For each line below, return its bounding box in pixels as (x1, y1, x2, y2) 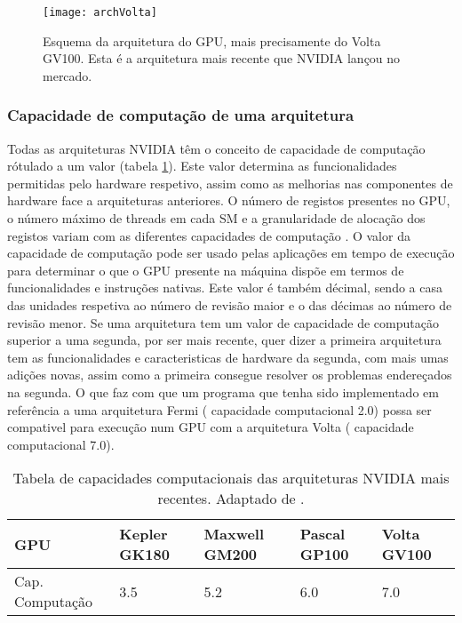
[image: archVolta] (43, 6, 157, 19)
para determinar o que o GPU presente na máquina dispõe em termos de (7, 260, 404, 279)
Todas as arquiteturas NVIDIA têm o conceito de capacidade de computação (7, 139, 426, 157)
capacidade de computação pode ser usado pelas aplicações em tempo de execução (7, 244, 455, 262)
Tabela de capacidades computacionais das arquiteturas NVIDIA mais (12, 467, 450, 489)
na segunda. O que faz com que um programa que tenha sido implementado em (7, 382, 439, 401)
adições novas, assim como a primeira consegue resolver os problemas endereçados (7, 365, 452, 384)
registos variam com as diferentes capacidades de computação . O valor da (7, 226, 410, 244)
